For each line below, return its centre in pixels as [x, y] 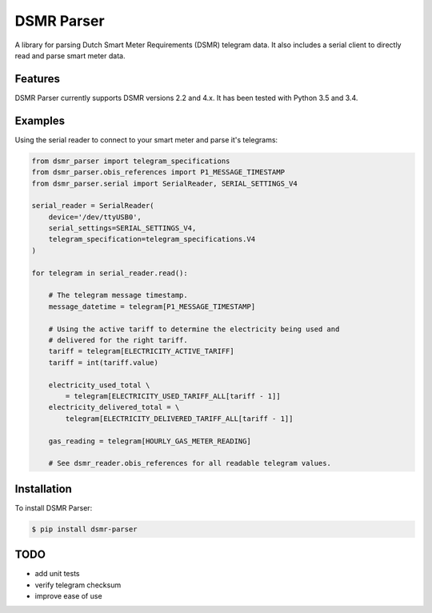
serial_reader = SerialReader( [93, 206]
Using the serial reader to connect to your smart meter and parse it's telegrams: [146, 139]
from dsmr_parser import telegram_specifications [131, 161]
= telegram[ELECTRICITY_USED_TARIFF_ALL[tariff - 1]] [173, 396]
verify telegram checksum [78, 585]
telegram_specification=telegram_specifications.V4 [152, 239]
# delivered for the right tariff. [118, 340]
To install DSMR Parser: [54, 507]
